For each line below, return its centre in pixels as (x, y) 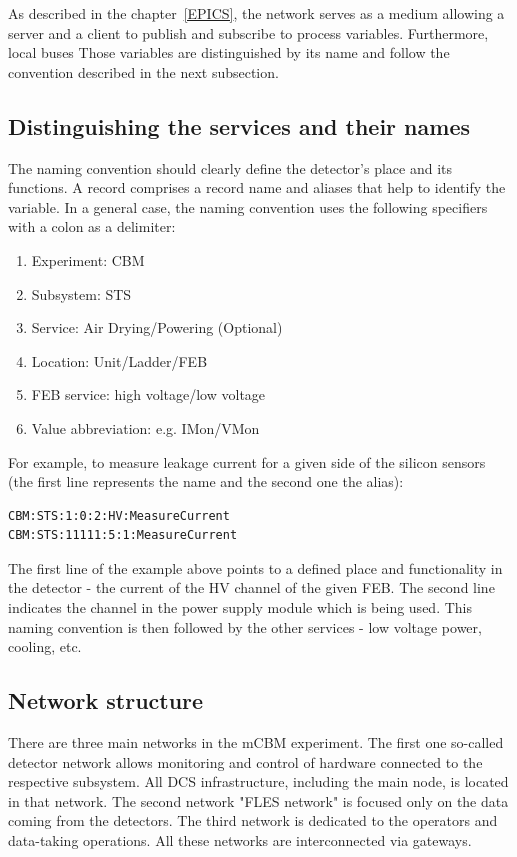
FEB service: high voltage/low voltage (148, 394)
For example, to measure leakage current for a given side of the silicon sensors (247, 461)
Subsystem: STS (81, 293)
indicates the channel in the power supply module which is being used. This (240, 607)
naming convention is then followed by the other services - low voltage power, (245, 626)
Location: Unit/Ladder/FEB (119, 360)
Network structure (106, 700)
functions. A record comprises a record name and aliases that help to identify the (257, 187)
